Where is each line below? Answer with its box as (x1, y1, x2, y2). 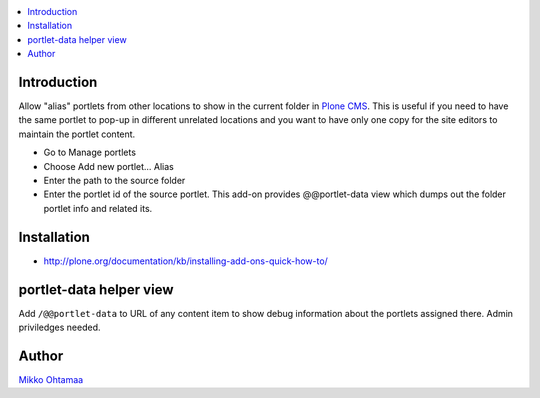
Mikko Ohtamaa (18, 373, 84, 385)
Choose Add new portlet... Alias (43, 160, 174, 172)
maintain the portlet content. (18, 128, 136, 140)
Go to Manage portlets (43, 146, 137, 159)
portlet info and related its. (43, 202, 153, 214)
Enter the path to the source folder (43, 175, 186, 187)
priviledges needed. (18, 321, 101, 334)
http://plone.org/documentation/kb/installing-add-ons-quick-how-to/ (43, 255, 329, 267)
